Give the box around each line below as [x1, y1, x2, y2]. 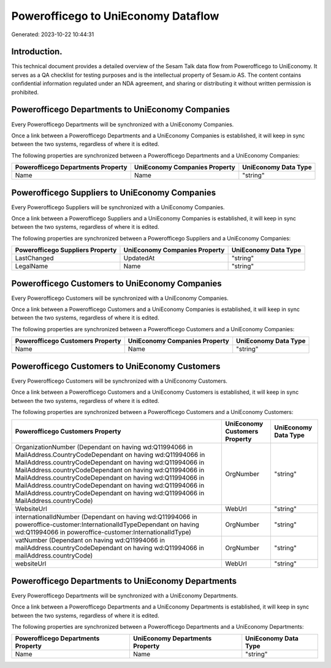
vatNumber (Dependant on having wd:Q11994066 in [15, 536, 165, 545]
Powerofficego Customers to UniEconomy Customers [11, 361, 221, 371]
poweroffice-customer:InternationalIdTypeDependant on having [15, 520, 199, 529]
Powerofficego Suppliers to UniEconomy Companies [11, 187, 216, 198]
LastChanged [15, 254, 54, 263]
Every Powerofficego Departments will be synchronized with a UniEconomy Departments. [11, 592, 238, 599]
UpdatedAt [123, 254, 155, 263]
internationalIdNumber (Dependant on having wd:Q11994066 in [15, 513, 197, 521]
